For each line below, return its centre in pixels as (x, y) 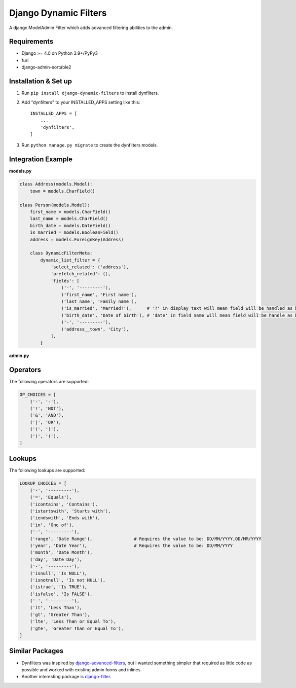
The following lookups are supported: (47, 471)
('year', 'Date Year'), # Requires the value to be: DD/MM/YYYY (131, 545)
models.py (20, 171)
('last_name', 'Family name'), (99, 302)
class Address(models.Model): (56, 184)
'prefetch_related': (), (81, 274)
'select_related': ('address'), (90, 267)
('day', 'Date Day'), (56, 559)
